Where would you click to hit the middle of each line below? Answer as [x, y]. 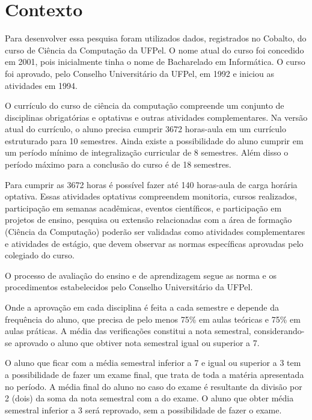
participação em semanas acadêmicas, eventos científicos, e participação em [143, 208]
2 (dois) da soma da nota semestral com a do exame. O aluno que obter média [149, 398]
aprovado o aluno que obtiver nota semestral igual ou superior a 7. [137, 342]
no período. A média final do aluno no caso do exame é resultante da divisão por [154, 386]
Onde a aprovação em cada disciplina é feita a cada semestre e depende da [142, 307]
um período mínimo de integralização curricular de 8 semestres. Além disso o [147, 152]
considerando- [279, 331]
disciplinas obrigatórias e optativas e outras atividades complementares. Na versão [156, 117]
